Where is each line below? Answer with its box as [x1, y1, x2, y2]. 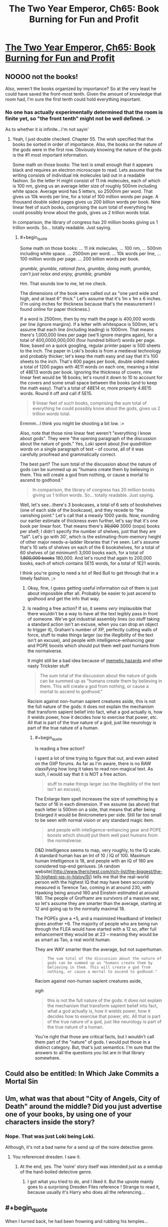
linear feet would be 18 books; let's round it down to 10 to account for [19, 374, 163, 380]
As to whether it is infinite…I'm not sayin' [5, 126, 89, 133]
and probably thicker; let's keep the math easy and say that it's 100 [19, 353, 158, 359]
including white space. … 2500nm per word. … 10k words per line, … [19, 251, 161, 257]
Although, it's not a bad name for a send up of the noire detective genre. [5, 1144, 154, 1150]
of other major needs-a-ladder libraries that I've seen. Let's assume [19, 539, 160, 545]
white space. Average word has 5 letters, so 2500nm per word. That [12, 188, 153, 194]
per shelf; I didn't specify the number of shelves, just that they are [19, 529, 156, 535]
